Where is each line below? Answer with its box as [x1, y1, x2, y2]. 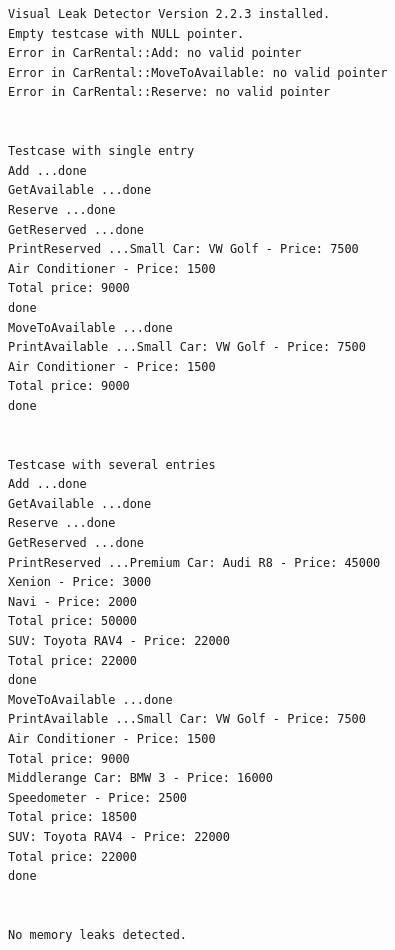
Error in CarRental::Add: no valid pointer [8, 46, 302, 61]
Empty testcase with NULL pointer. [8, 26, 245, 41]
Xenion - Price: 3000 [8, 575, 152, 590]
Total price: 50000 [8, 614, 137, 629]
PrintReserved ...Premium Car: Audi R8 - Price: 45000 [8, 555, 381, 570]
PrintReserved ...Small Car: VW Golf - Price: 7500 [8, 242, 359, 257]
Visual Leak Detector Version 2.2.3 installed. [8, 7, 331, 21]
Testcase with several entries [8, 457, 216, 472]
